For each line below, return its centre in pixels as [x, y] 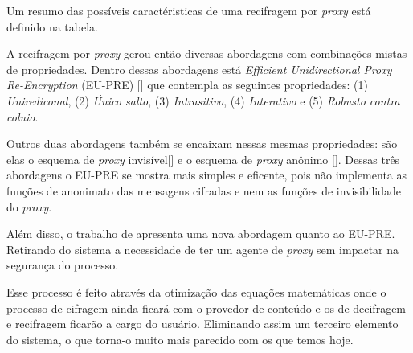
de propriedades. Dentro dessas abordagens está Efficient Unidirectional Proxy [199, 69]
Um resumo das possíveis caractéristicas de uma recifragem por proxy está [189, 10]
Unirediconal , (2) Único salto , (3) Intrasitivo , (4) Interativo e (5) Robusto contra [203, 100]
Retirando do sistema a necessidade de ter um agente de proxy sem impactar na [203, 249]
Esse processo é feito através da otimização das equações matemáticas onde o [196, 291]
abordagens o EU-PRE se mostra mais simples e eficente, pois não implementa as [207, 175]
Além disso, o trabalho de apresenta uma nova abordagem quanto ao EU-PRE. [201, 234]
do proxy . [29, 206]
